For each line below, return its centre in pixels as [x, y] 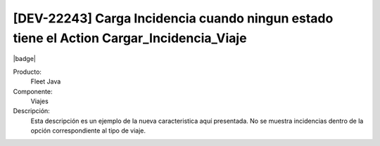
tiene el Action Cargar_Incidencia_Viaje [130, 38]
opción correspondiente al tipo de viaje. [88, 131]
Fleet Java [46, 81]
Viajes [39, 101]
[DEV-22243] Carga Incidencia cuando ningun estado [173, 18]
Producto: [27, 72]
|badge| [25, 59]
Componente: [33, 91]
